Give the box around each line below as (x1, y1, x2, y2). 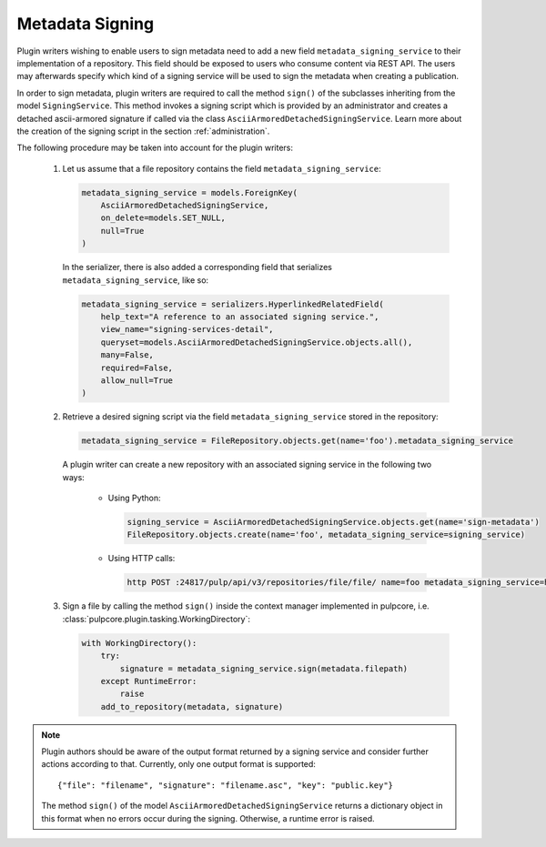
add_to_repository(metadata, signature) (100, 701, 284, 711)
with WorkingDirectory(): (81, 638, 197, 648)
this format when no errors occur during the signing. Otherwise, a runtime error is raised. (41, 812, 375, 823)
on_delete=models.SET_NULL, (100, 213, 227, 223)
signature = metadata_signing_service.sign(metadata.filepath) (119, 663, 409, 673)
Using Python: (107, 492, 161, 504)
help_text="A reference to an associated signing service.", (100, 311, 379, 322)
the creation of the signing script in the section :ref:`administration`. (16, 126, 270, 136)
